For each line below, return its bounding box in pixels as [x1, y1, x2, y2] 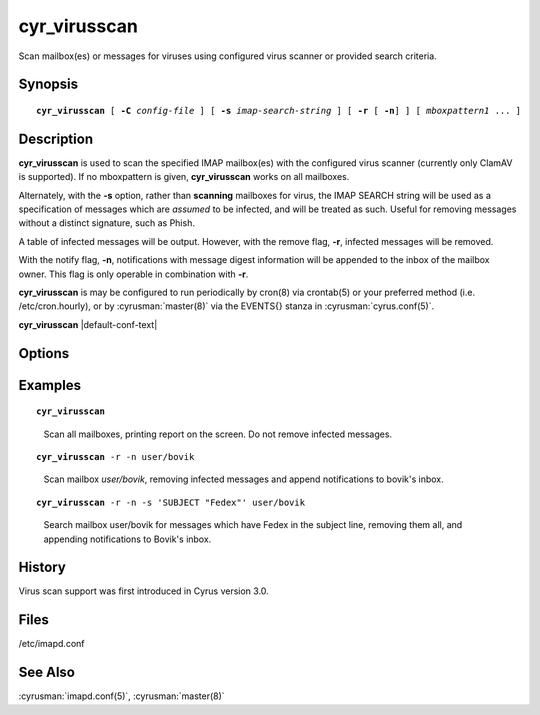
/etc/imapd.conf [18, 638, 85, 650]
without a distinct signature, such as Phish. [18, 217, 195, 229]
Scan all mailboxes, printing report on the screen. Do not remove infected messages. [43, 428, 393, 440]
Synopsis [18, 76, 79, 93]
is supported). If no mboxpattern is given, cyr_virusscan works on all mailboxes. [18, 171, 350, 183]
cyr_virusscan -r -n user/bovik [36, 451, 195, 462]
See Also [18, 664, 75, 681]
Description [18, 130, 94, 147]
